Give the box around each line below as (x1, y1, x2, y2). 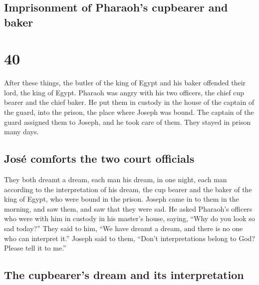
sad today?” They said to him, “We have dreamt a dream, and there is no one (4, 223, 243, 234)
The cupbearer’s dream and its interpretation (4, 267, 244, 283)
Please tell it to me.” (4, 243, 66, 253)
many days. (4, 126, 39, 137)
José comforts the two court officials (4, 151, 195, 166)
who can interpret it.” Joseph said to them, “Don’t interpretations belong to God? (4, 233, 255, 243)
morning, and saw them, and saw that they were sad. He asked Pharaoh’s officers (4, 203, 253, 214)
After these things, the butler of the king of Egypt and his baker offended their (4, 77, 246, 88)
